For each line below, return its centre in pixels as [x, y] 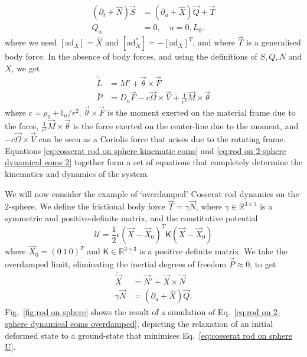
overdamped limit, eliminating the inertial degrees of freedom [116, 264]
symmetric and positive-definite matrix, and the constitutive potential [131, 217]
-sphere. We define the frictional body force [87, 206]
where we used [31, 42]
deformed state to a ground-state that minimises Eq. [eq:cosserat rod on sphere [149, 335]
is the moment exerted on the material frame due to [201, 112]
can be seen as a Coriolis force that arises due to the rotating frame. [162, 139]
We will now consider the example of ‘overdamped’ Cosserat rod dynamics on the [152, 193]
